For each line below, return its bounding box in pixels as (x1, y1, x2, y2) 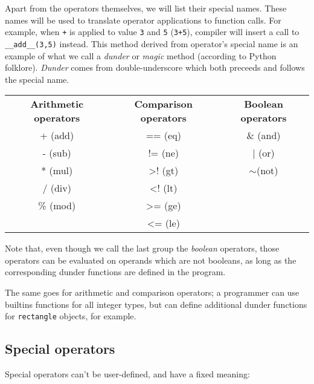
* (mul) (41, 163, 73, 178)
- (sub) (42, 146, 71, 160)
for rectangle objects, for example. (5, 310, 136, 322)
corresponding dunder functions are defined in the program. (5, 265, 226, 278)
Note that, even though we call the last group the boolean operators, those (5, 242, 280, 255)
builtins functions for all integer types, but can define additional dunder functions (5, 298, 307, 310)
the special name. (5, 73, 69, 85)
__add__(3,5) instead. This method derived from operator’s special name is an (5, 37, 298, 50)
